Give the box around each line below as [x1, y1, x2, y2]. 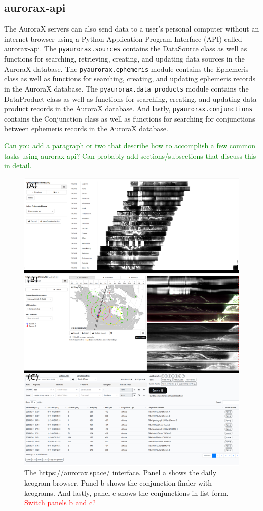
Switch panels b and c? [24, 497, 96, 508]
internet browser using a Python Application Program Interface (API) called [4, 33, 242, 44]
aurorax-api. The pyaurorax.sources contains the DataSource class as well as [4, 43, 247, 54]
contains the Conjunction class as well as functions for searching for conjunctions [4, 113, 255, 124]
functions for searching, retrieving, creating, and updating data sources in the [4, 53, 245, 64]
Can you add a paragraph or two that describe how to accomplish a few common [4, 140, 256, 151]
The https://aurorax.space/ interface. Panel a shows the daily [24, 467, 217, 478]
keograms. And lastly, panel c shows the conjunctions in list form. [24, 487, 229, 498]
